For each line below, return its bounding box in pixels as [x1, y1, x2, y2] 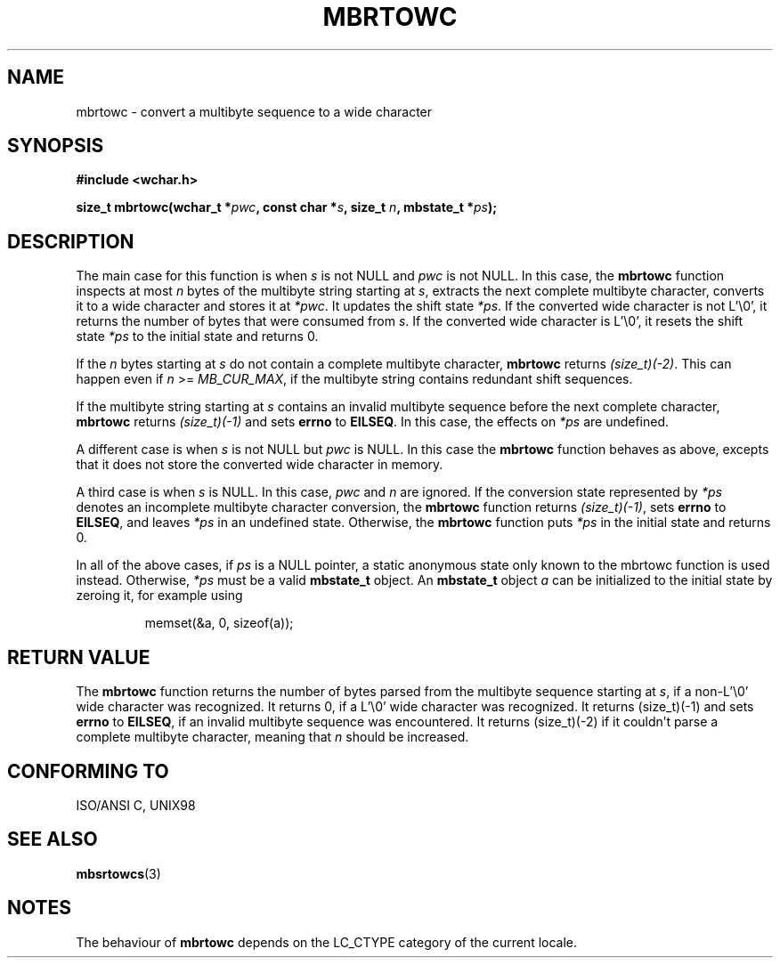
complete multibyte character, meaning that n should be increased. [76, 729, 469, 745]
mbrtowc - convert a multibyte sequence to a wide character [76, 103, 433, 119]
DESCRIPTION [7, 230, 134, 253]
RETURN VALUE [7, 645, 150, 669]
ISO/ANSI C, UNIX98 [76, 797, 196, 813]
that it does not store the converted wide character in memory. [76, 457, 443, 473]
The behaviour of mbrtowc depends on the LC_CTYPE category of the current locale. [76, 934, 578, 950]
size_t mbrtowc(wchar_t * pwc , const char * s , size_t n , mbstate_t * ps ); [76, 199, 498, 215]
